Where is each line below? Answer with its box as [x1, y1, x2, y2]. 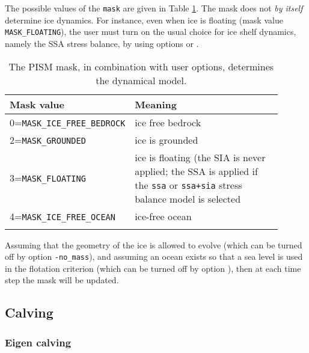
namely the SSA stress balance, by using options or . [5, 37, 199, 49]
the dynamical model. [96, 73, 187, 87]
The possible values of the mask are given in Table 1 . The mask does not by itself [5, 2, 303, 14]
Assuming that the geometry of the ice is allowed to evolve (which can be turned [5, 238, 302, 251]
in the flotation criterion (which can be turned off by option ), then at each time [5, 262, 301, 274]
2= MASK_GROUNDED [10, 132, 86, 147]
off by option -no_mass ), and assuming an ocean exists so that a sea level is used [5, 250, 303, 263]
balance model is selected [135, 191, 241, 206]
